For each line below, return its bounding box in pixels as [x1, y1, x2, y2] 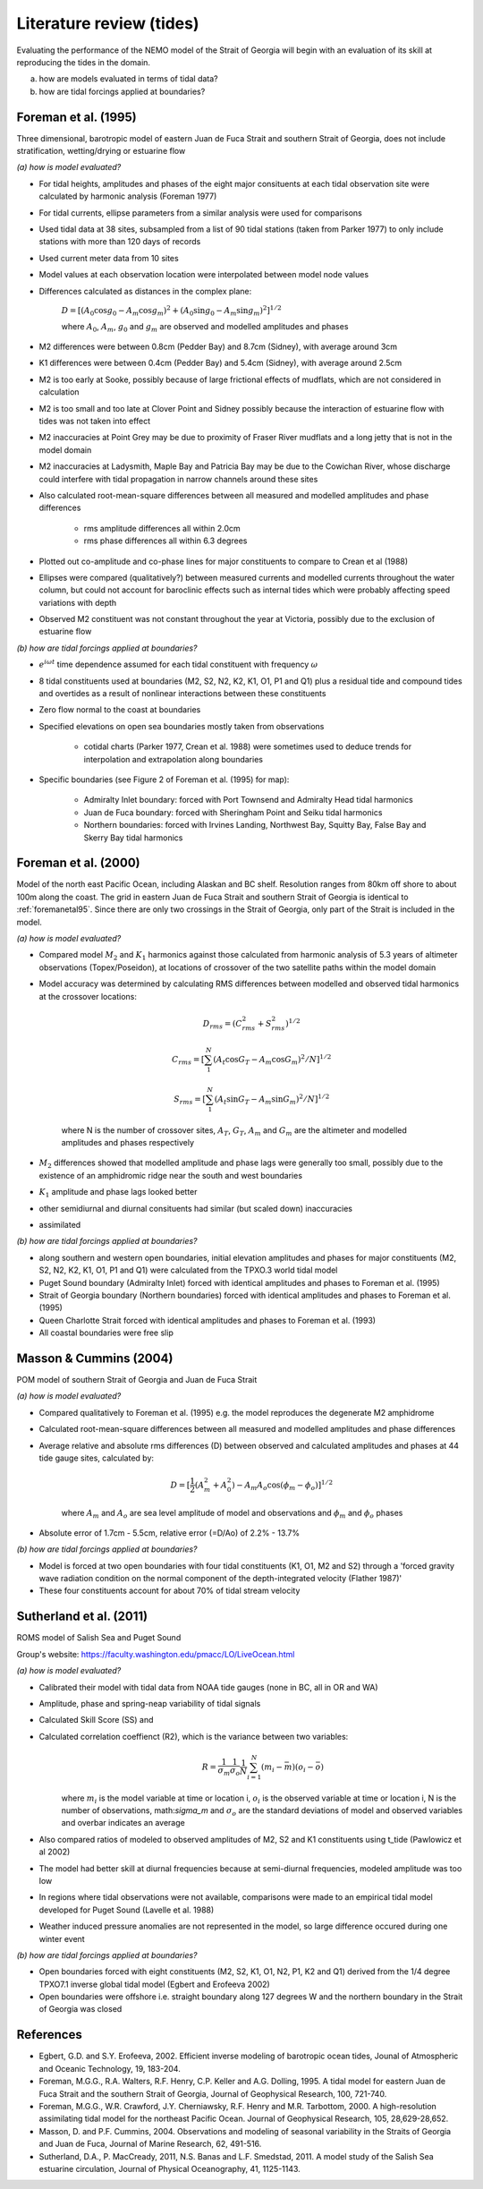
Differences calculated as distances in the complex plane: [38, 285, 252, 296]
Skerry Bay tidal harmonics [83, 832, 183, 843]
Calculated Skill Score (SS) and [38, 1715, 154, 1725]
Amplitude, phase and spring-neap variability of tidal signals [38, 1698, 261, 1708]
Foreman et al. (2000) [16, 856, 140, 871]
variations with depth [38, 597, 117, 608]
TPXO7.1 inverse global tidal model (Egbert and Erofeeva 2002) [38, 1979, 270, 1989]
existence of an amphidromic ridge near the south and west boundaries [38, 1170, 303, 1180]
